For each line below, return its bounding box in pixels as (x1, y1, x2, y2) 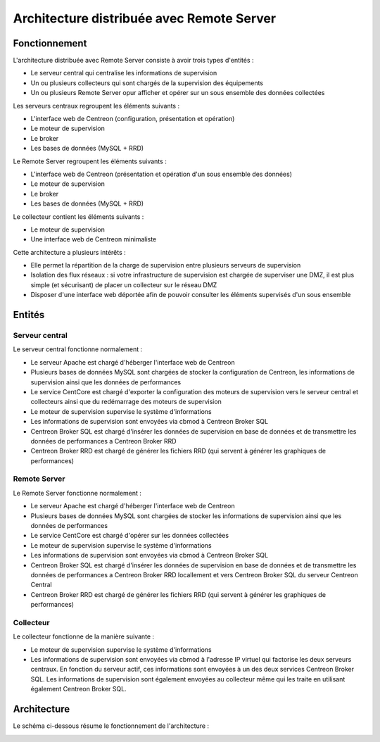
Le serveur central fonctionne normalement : (13, 345, 143, 353)
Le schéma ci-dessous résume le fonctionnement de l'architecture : (13, 722, 210, 730)
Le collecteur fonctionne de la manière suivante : (13, 632, 155, 641)
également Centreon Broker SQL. (30, 685, 127, 693)
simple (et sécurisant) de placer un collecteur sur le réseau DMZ (30, 280, 217, 289)
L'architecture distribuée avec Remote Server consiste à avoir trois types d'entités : (13, 56, 254, 65)
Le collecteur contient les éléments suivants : (13, 212, 144, 221)
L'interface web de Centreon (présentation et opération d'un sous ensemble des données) (30, 170, 292, 178)
